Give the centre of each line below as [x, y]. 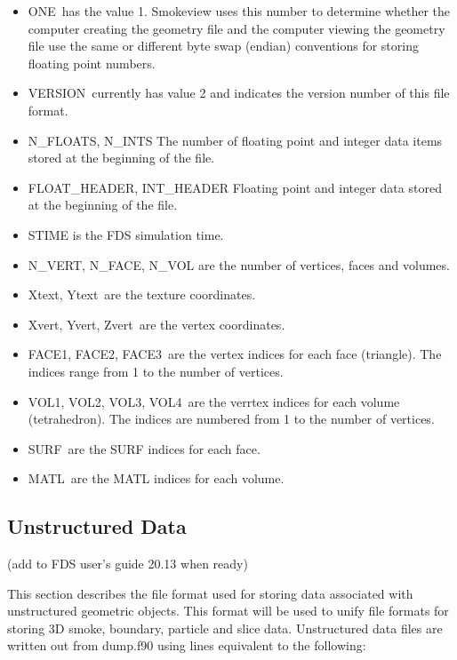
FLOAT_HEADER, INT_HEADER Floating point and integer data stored [235, 187]
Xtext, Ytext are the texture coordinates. [142, 294]
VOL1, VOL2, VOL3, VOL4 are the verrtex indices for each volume [214, 401]
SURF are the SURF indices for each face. [144, 448]
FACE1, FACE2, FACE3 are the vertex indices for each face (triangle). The [235, 354]
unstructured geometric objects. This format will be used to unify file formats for [228, 611]
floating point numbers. [92, 63]
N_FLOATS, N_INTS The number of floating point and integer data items [235, 140]
